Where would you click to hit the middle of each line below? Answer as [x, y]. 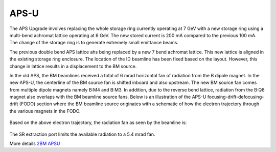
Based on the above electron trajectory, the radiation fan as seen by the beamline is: [98, 123]
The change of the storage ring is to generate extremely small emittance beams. [94, 43]
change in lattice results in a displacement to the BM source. [73, 66]
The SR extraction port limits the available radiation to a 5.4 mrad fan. [82, 134]
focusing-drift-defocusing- [236, 97]
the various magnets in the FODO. [45, 111]
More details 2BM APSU [35, 144]
